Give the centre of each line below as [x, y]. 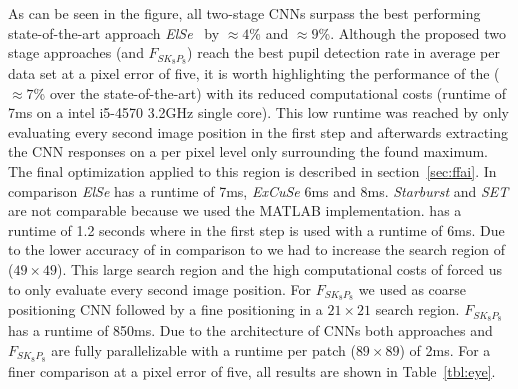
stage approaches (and [76, 52]
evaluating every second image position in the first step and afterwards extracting [258, 131]
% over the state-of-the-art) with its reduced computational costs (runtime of [270, 92]
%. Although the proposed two [412, 32]
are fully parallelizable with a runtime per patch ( [203, 349]
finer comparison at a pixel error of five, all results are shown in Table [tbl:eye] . [252, 370]
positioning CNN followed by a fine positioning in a [165, 309]
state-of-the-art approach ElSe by [114, 32]
